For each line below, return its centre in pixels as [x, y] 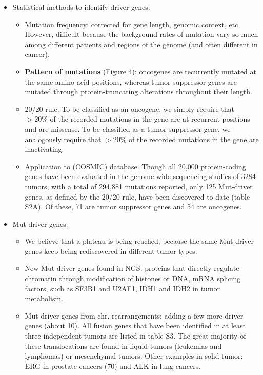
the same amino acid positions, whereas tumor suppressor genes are [131, 81]
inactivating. [44, 149]
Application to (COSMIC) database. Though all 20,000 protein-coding [135, 166]
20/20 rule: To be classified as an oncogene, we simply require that [129, 108]
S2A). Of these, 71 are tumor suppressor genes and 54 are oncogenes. [133, 206]
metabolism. [44, 298]
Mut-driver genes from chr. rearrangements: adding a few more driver [134, 315]
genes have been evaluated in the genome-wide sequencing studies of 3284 [140, 176]
